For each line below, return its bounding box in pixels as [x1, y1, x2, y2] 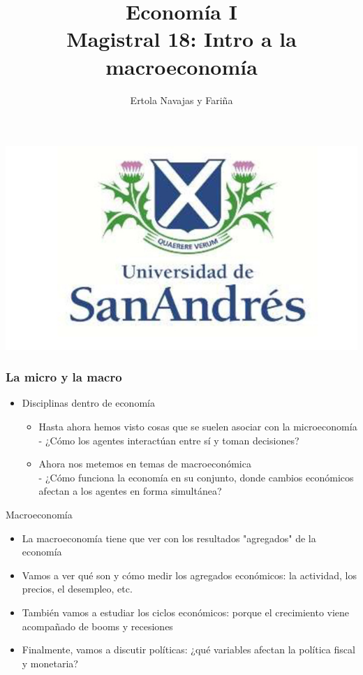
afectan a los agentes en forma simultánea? [38, 484, 222, 498]
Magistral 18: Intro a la [66, 24, 297, 53]
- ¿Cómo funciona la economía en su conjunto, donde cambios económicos [38, 470, 354, 484]
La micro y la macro [6, 368, 122, 386]
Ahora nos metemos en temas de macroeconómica [38, 456, 251, 471]
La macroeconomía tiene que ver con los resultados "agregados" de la [22, 530, 316, 545]
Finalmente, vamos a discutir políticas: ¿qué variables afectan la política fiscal [22, 642, 355, 657]
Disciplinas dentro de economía [22, 395, 155, 410]
